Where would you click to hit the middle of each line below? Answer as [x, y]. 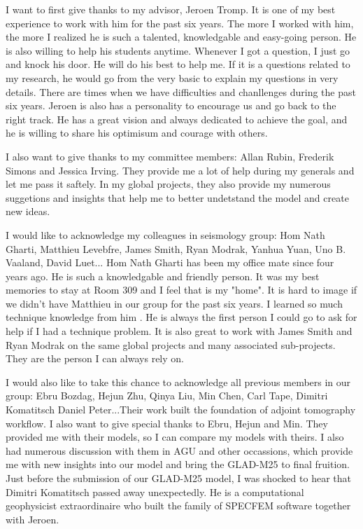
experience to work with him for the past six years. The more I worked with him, [180, 23]
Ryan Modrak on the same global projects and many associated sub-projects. [171, 344]
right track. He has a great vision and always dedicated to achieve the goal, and [177, 119]
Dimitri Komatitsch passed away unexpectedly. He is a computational [155, 492]
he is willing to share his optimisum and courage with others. [137, 133]
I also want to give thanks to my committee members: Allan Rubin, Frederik [170, 156]
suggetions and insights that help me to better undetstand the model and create [177, 197]
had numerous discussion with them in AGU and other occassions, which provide [179, 450]
